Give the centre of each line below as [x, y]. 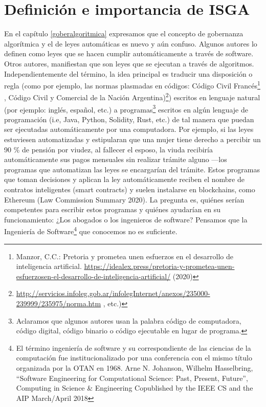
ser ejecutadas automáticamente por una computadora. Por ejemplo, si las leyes [129, 129]
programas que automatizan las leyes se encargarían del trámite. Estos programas [132, 169]
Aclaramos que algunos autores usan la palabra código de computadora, [129, 320]
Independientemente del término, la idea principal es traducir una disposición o [128, 73]
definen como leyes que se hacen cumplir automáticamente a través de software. [129, 53]
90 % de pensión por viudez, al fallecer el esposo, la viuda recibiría [108, 149]
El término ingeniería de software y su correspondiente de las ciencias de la [134, 347]
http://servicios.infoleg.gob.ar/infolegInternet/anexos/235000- [113, 293]
